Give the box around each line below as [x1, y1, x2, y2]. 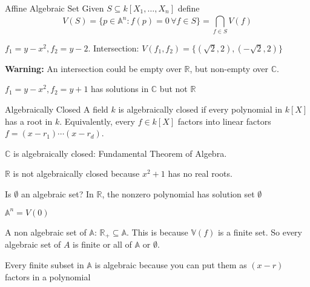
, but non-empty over [190, 62, 269, 74]
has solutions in [91, 82, 149, 95]
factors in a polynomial [5, 270, 91, 283]
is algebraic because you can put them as [94, 259, 247, 271]
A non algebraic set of [5, 225, 87, 238]
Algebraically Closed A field [5, 102, 108, 115]
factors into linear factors [177, 114, 271, 127]
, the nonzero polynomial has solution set [102, 187, 255, 200]
